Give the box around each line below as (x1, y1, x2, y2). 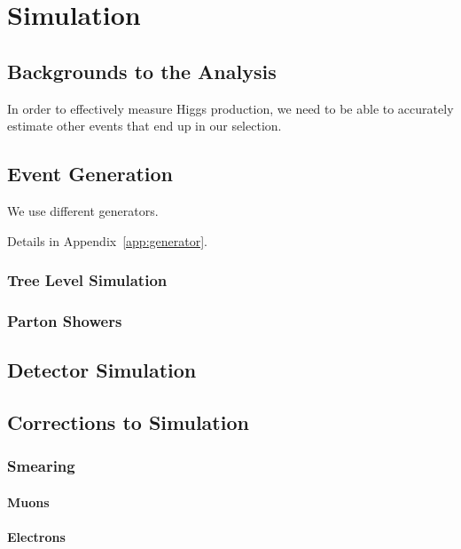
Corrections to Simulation (7, 409, 249, 436)
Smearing (7, 455, 75, 477)
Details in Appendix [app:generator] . (7, 231, 207, 250)
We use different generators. (7, 201, 159, 219)
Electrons (7, 528, 66, 546)
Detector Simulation (7, 356, 197, 384)
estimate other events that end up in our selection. (7, 116, 282, 135)
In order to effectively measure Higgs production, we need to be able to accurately (7, 99, 454, 117)
